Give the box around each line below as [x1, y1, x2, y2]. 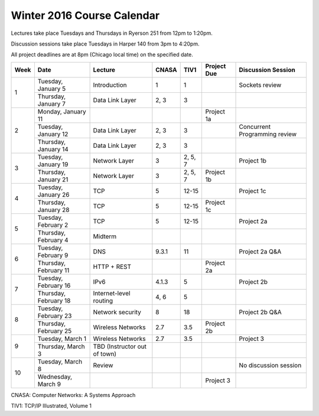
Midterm [93, 232, 117, 240]
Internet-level [93, 289, 131, 297]
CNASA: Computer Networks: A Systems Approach [11, 391, 136, 398]
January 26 [37, 190, 70, 199]
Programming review [239, 130, 297, 138]
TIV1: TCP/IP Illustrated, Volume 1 [11, 402, 92, 409]
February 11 [37, 266, 70, 274]
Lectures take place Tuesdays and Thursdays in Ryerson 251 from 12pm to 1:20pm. [11, 30, 213, 37]
